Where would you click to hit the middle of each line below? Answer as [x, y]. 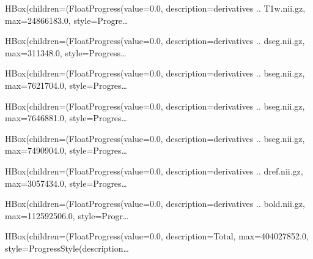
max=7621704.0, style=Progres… [66, 85]
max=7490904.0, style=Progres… [66, 150]
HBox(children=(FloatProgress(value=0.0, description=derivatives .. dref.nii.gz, [154, 171]
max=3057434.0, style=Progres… [66, 183]
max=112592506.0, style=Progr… [67, 215]
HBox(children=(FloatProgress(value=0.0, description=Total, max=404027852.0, [157, 236]
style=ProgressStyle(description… [67, 248]
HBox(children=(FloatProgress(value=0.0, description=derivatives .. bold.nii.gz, [155, 204]
